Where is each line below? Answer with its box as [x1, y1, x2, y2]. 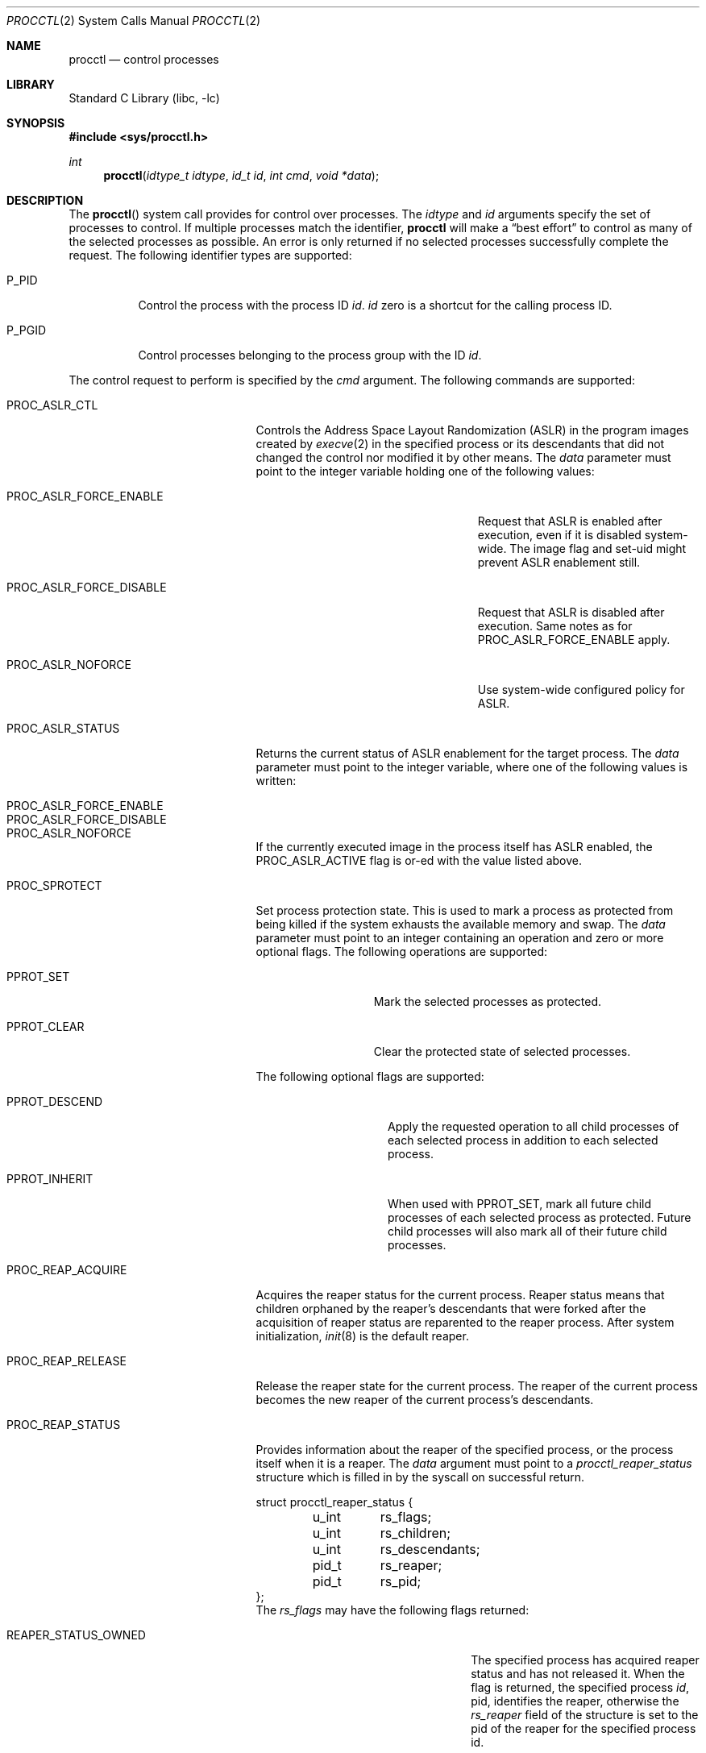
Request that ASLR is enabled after [477, 514, 662, 528]
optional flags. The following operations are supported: [255, 945, 548, 958]
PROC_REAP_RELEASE [6, 1354, 127, 1368]
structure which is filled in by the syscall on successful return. [255, 1470, 585, 1484]
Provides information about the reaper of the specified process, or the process [255, 1443, 674, 1456]
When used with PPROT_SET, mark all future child [388, 1197, 652, 1211]
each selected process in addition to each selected [388, 1133, 658, 1147]
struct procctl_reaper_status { [255, 1495, 413, 1509]
